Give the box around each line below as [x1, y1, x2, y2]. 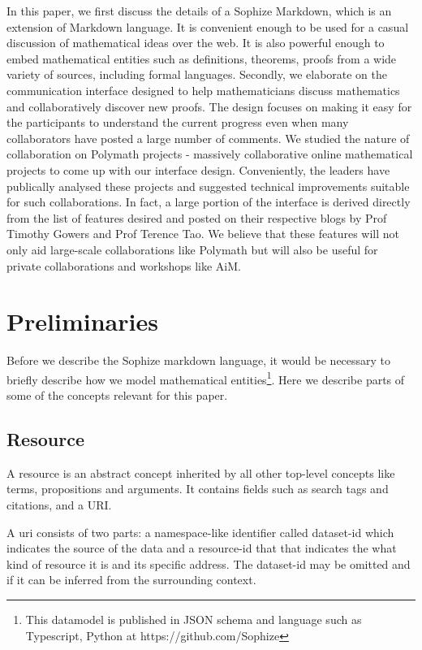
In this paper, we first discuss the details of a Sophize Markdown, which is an [6, 2, 392, 19]
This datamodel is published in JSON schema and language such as [25, 611, 362, 628]
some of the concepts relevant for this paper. [6, 387, 228, 404]
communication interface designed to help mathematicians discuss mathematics [6, 81, 400, 98]
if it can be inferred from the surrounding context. [6, 571, 256, 588]
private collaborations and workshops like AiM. [6, 257, 241, 274]
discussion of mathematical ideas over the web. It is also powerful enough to [6, 34, 385, 51]
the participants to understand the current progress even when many [6, 114, 349, 131]
